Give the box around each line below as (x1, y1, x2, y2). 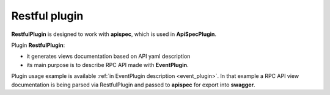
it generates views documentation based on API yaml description (26, 52, 191, 60)
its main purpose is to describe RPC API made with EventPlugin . (26, 61, 189, 68)
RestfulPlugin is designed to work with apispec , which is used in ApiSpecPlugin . (11, 30, 217, 38)
